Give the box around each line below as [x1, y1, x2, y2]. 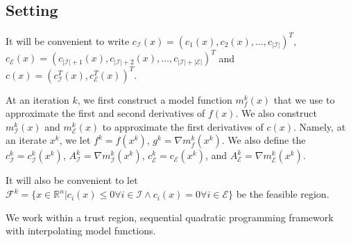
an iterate [6, 133, 47, 147]
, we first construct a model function [77, 92, 232, 106]
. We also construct [235, 106, 318, 120]
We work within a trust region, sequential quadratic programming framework [6, 210, 334, 224]
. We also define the [221, 133, 306, 147]
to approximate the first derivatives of [102, 119, 264, 133]
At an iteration [6, 92, 69, 106]
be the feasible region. [236, 187, 329, 201]
